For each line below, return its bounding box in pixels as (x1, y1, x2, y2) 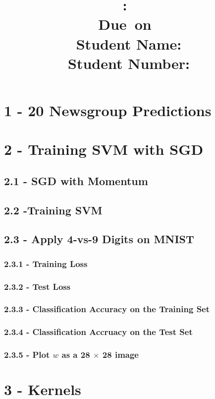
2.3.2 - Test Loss (4, 280, 71, 292)
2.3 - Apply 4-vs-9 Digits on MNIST (4, 231, 194, 247)
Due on (98, 14, 152, 34)
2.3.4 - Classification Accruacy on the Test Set (4, 326, 193, 338)
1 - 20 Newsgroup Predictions (4, 100, 212, 120)
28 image (102, 348, 139, 361)
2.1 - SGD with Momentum (4, 173, 148, 188)
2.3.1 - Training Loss (4, 257, 88, 269)
